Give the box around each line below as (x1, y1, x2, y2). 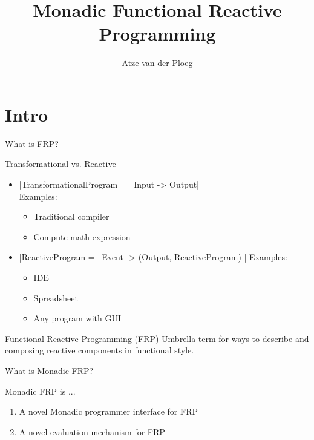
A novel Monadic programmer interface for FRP (19, 405, 198, 418)
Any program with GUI (33, 312, 122, 324)
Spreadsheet (33, 291, 78, 304)
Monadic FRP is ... (5, 384, 76, 397)
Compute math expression (33, 230, 131, 243)
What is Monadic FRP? (5, 364, 94, 376)
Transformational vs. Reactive (5, 157, 116, 170)
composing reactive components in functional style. (5, 344, 194, 356)
